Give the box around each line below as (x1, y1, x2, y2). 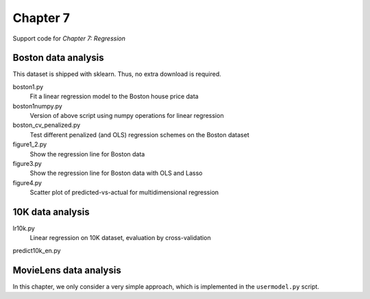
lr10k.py (12, 224, 36, 232)
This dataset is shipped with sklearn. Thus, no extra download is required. (12, 70, 222, 78)
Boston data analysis (12, 52, 104, 64)
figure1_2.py (12, 141, 47, 149)
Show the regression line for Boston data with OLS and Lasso (29, 169, 203, 178)
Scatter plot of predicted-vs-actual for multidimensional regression (29, 189, 219, 197)
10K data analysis (12, 206, 90, 217)
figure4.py (12, 178, 42, 187)
